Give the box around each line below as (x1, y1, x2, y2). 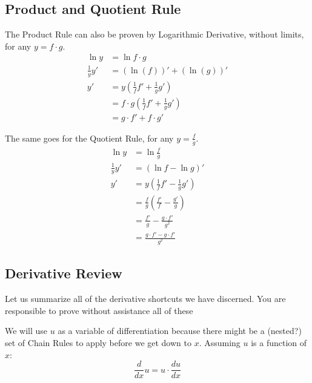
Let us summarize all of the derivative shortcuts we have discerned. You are (5, 292, 286, 305)
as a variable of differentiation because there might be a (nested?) (58, 324, 302, 337)
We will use (5, 324, 48, 337)
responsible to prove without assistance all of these (5, 304, 193, 316)
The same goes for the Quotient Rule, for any (5, 131, 174, 144)
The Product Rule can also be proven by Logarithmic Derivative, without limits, (5, 28, 304, 41)
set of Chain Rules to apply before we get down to (5, 336, 191, 349)
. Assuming (199, 336, 241, 349)
